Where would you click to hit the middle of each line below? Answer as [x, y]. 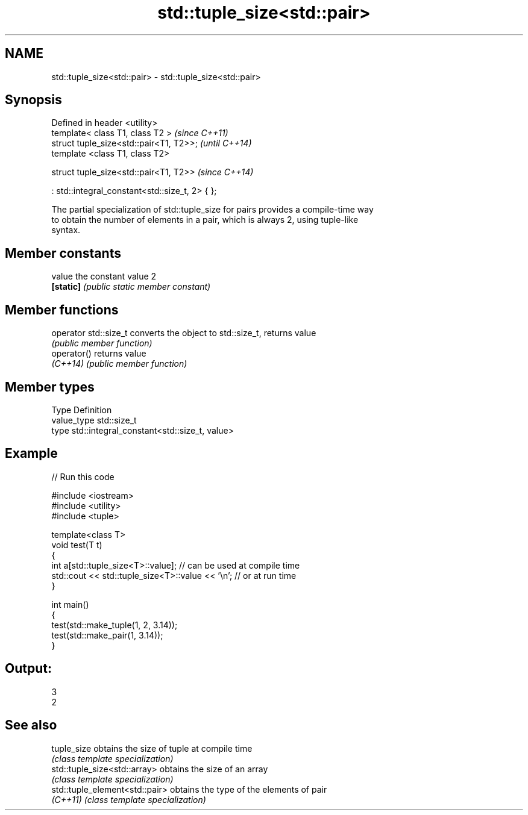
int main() [70, 604]
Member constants [63, 253]
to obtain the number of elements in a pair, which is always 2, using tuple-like [205, 220]
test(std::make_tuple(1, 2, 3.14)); [115, 625]
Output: [28, 669]
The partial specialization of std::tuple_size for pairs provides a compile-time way [212, 210]
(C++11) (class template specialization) [129, 799]
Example [31, 454]
